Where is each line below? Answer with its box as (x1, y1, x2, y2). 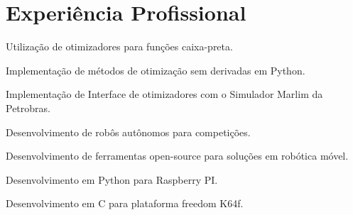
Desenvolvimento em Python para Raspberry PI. (6, 172, 218, 187)
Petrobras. (6, 100, 50, 115)
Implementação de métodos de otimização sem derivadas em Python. (6, 62, 305, 77)
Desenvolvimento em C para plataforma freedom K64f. (6, 196, 244, 211)
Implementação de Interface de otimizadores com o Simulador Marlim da (6, 87, 323, 101)
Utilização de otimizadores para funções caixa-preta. (6, 39, 233, 54)
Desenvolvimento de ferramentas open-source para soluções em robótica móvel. (6, 148, 349, 163)
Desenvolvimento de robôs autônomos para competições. (6, 124, 251, 139)
